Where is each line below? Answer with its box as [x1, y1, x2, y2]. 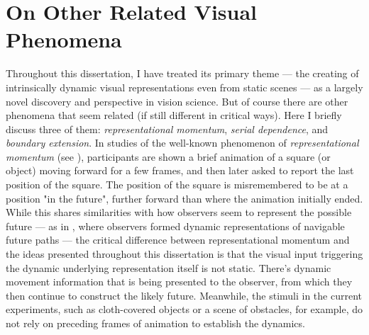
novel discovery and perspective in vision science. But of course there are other [6, 93, 348, 108]
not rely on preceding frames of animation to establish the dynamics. [6, 316, 305, 330]
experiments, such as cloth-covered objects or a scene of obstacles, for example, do [6, 302, 363, 317]
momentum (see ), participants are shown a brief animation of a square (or [6, 149, 331, 164]
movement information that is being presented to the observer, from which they [6, 274, 353, 289]
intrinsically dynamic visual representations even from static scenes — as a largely [6, 79, 363, 94]
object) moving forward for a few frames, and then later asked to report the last [6, 163, 354, 178]
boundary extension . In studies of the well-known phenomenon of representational [6, 135, 359, 150]
